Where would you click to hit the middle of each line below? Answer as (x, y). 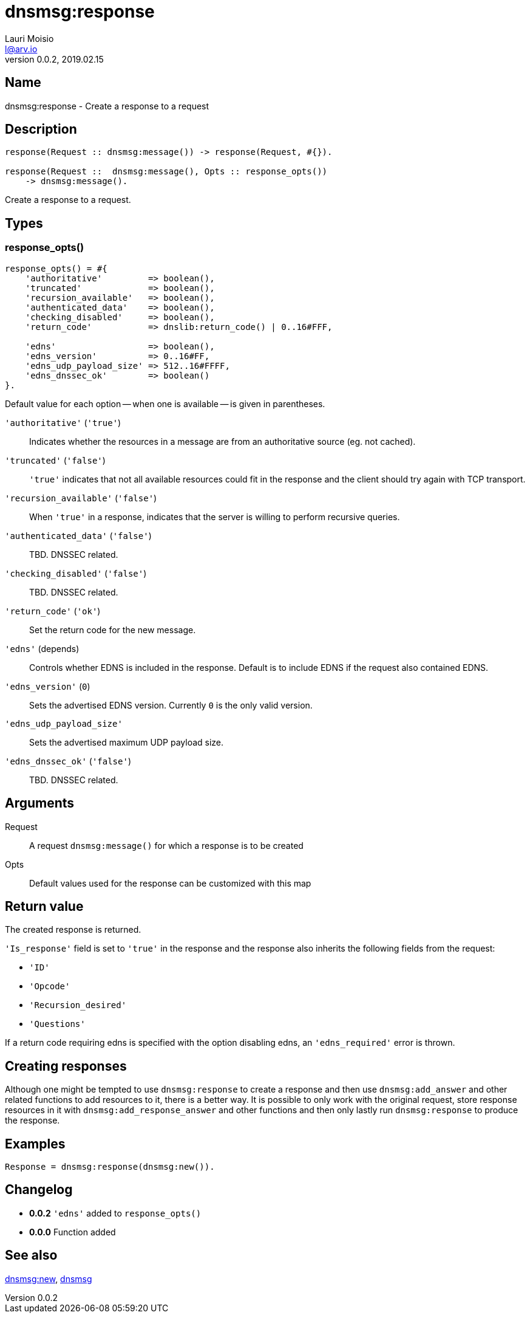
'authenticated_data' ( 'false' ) (78, 535)
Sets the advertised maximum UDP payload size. (127, 742)
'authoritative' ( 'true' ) (63, 422)
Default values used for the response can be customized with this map (170, 883)
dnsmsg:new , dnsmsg (49, 1279)
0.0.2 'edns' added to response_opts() (115, 1213)
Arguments (40, 803)
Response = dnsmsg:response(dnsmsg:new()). (110, 1167)
